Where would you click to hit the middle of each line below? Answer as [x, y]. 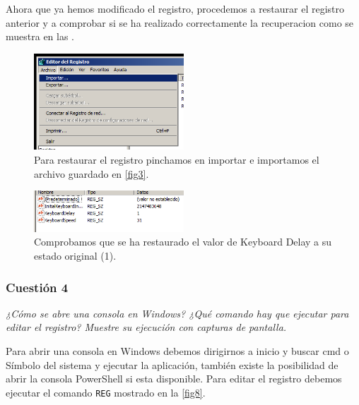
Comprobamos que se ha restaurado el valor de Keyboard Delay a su [183, 242]
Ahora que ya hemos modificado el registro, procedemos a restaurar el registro [175, 8]
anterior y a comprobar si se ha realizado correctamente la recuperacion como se [180, 22]
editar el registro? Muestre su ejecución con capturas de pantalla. [146, 327]
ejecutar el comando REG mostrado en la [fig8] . [106, 392]
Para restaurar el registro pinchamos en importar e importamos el [177, 160]
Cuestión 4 [37, 287]
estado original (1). [75, 256]
